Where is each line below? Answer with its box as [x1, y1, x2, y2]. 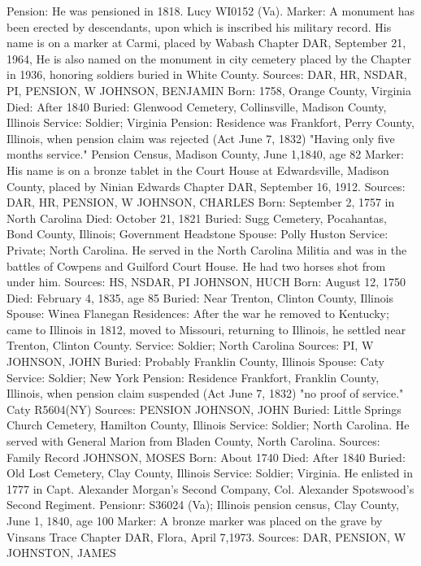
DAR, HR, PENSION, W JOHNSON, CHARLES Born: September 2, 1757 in [7, 194, 395, 211]
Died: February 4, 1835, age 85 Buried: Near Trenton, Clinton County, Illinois [7, 289, 394, 306]
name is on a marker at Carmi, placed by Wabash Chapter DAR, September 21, [7, 34, 406, 51]
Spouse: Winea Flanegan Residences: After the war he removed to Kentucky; [7, 305, 389, 322]
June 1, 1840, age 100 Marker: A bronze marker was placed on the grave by [7, 512, 383, 529]
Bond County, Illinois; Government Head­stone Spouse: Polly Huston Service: [7, 225, 388, 242]
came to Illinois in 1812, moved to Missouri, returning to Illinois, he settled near [7, 320, 406, 337]
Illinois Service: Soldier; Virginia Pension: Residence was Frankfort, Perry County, [7, 114, 414, 131]
